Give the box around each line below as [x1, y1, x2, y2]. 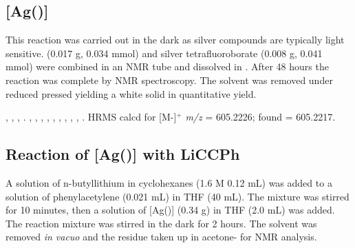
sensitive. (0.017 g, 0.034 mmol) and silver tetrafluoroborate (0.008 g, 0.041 [6, 45, 323, 60]
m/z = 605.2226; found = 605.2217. [185, 110, 336, 124]
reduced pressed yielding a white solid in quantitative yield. [6, 86, 257, 101]
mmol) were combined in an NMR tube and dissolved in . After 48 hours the [6, 59, 329, 74]
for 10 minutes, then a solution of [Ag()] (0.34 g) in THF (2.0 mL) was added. [6, 203, 335, 217]
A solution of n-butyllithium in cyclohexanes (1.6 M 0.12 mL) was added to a [6, 175, 332, 189]
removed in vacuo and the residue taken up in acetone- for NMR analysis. [6, 229, 317, 244]
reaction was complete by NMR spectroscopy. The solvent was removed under [6, 72, 333, 87]
